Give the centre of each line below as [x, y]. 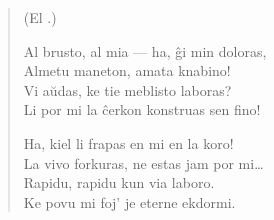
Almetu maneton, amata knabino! [127, 70]
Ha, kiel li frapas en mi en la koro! [128, 142]
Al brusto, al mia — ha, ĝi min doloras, [145, 50]
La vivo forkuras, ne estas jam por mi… [143, 162]
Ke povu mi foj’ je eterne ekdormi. [129, 201]
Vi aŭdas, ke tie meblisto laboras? [127, 89]
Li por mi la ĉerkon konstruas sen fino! [142, 109]
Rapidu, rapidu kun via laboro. [119, 182]
